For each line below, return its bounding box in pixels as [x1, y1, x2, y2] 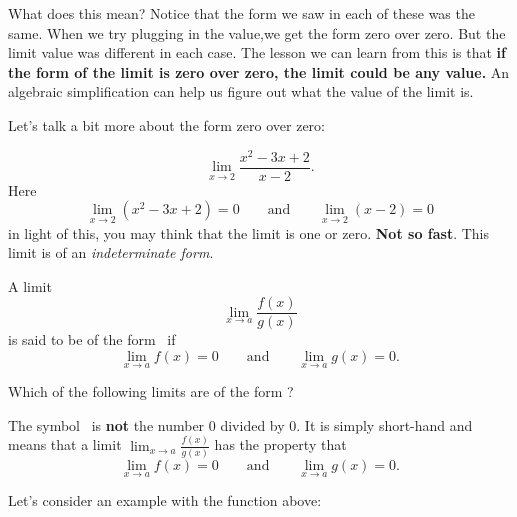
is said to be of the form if [8, 329, 176, 350]
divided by [220, 414, 285, 435]
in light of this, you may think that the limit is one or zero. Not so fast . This [8, 222, 490, 243]
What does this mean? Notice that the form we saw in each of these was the [8, 3, 475, 23]
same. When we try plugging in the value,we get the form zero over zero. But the [8, 22, 506, 43]
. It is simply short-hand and [296, 414, 473, 435]
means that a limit [8, 434, 122, 455]
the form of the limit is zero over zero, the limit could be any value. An [8, 61, 510, 82]
